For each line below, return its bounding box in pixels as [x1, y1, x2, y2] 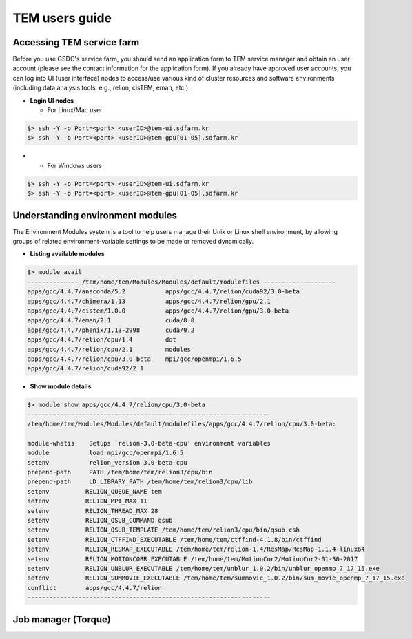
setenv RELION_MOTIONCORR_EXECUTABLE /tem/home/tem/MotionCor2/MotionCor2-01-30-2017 [27, 555, 358, 563]
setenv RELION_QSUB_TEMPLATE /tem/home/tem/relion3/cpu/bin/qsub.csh [27, 526, 300, 534]
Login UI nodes [30, 96, 74, 105]
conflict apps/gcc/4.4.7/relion [27, 584, 162, 591]
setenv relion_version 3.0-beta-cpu [27, 459, 187, 466]
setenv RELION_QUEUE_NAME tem [27, 488, 162, 495]
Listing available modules [30, 250, 105, 258]
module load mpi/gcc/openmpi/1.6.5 [27, 449, 184, 457]
